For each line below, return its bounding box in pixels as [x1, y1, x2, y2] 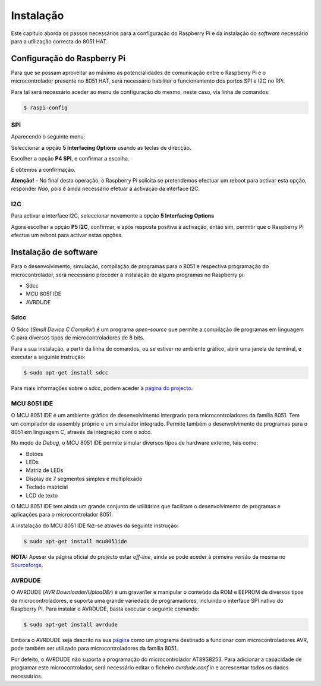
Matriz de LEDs [26, 467, 64, 474]
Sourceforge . [11, 562, 43, 569]
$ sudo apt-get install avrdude [23, 621, 118, 628]
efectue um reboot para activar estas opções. [11, 232, 123, 239]
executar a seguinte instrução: [11, 354, 86, 360]
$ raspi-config [23, 104, 68, 111]
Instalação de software [11, 247, 98, 257]
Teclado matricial [26, 483, 68, 490]
